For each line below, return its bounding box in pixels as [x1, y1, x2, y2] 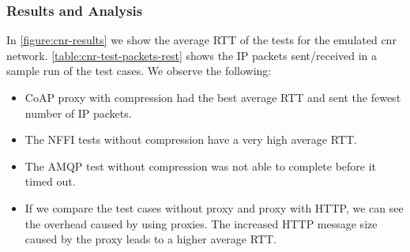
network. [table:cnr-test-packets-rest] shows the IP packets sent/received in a [6, 47, 378, 63]
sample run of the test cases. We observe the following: [6, 62, 272, 79]
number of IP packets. [24, 104, 132, 121]
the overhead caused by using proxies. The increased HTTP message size [24, 215, 378, 231]
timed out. [24, 173, 76, 190]
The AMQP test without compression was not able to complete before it [24, 157, 377, 174]
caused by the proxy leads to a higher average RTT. [24, 231, 276, 247]
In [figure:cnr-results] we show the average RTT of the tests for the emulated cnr [6, 32, 397, 48]
